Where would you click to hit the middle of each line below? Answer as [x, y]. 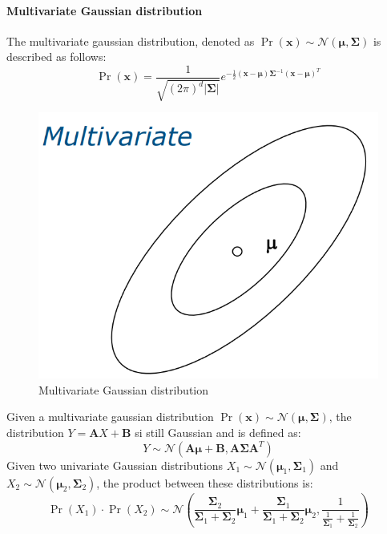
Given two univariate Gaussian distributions [115, 465]
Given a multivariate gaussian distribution [110, 417]
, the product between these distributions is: [205, 482]
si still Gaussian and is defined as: [218, 432]
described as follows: [56, 57]
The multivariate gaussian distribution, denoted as [131, 40]
